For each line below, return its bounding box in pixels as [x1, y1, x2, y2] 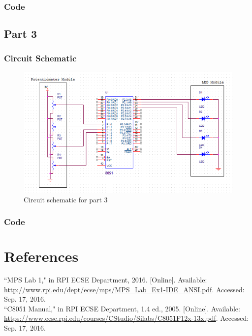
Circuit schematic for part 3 [24, 195, 108, 205]
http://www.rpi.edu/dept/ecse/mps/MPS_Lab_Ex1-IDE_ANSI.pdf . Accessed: [4, 284, 245, 294]
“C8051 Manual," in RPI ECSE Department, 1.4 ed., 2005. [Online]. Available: [4, 303, 240, 313]
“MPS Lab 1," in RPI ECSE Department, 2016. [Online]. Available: [4, 274, 207, 284]
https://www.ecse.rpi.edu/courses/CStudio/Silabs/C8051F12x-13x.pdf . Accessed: [4, 313, 249, 323]
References [4, 246, 79, 266]
